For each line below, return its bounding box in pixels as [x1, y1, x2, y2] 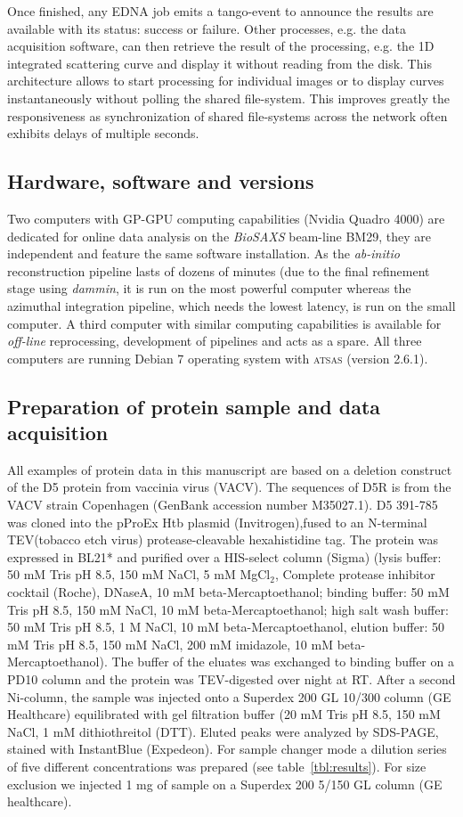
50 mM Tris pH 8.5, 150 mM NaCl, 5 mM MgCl [7, 565, 271, 584]
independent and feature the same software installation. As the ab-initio [7, 244, 400, 263]
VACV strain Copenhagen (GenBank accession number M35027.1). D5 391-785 [7, 495, 438, 514]
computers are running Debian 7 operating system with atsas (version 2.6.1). [7, 348, 428, 367]
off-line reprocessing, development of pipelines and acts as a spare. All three [7, 331, 422, 350]
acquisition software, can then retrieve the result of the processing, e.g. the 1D [7, 37, 435, 55]
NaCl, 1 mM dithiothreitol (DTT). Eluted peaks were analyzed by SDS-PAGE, [7, 722, 439, 740]
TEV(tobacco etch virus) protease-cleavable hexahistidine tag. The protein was [7, 530, 438, 549]
